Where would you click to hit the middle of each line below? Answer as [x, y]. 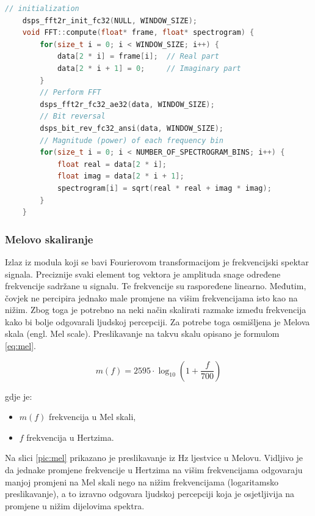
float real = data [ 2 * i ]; [112, 164]
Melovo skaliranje [49, 239]
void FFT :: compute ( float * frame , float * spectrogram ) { [138, 33]
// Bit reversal [73, 116]
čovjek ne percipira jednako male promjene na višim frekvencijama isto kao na [151, 297]
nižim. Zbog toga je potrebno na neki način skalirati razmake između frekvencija [156, 310]
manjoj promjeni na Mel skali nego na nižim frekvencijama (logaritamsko [142, 481]
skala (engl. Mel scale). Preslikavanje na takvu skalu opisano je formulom [142, 334]
